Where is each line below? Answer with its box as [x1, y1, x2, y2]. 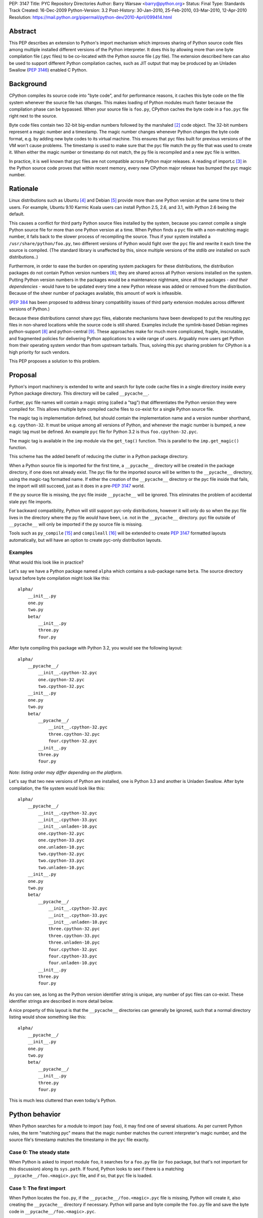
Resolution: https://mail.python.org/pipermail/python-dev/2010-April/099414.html [9, 14, 172, 20]
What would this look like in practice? [9, 559, 84, 565]
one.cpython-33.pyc [38, 837, 85, 843]
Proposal [9, 371, 37, 379]
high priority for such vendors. [9, 349, 70, 355]
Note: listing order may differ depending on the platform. [9, 769, 123, 775]
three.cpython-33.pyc [48, 933, 100, 938]
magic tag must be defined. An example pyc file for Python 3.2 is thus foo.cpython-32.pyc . [9, 429, 198, 435]
